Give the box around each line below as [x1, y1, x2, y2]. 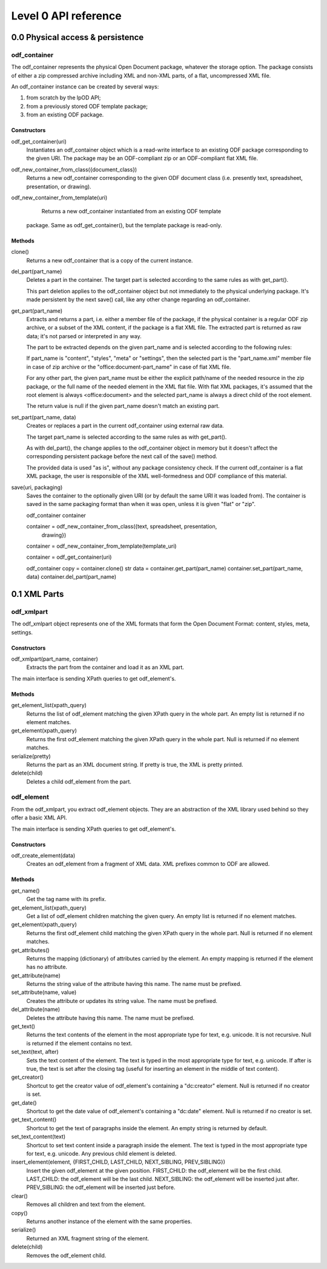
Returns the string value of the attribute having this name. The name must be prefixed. [26, 981, 242, 988]
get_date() [11, 1099, 37, 1106]
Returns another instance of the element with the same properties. [26, 1218, 193, 1225]
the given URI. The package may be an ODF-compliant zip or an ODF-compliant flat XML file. [26, 155, 259, 162]
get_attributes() [11, 946, 50, 954]
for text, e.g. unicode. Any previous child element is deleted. [26, 1150, 177, 1157]
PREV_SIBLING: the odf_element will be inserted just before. [26, 1184, 176, 1191]
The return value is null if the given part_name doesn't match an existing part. [26, 402, 220, 410]
